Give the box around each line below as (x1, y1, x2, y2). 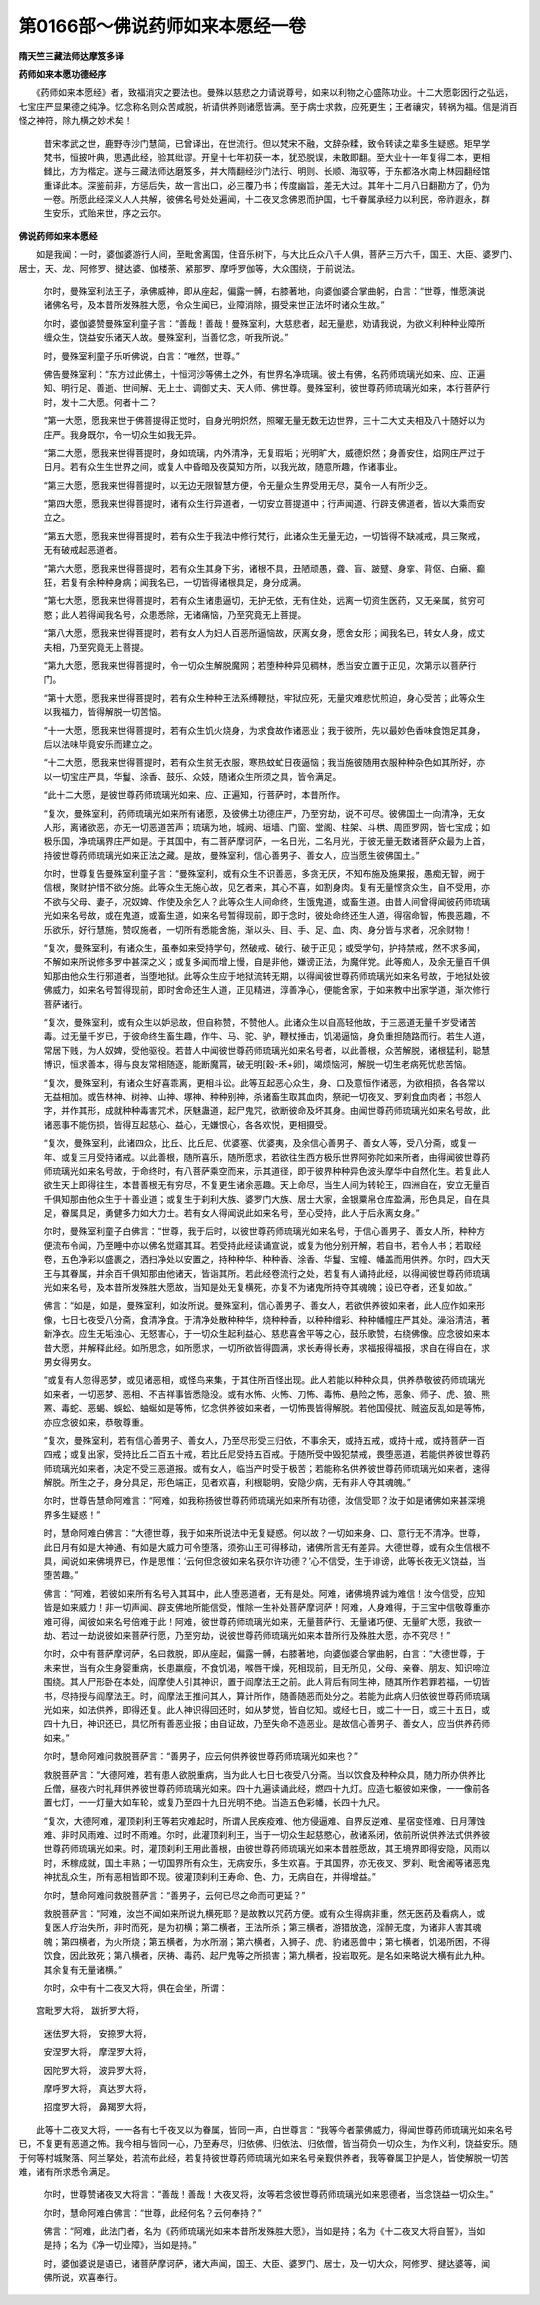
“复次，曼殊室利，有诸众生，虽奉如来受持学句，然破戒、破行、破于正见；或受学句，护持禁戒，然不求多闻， (43, 942, 486, 954)
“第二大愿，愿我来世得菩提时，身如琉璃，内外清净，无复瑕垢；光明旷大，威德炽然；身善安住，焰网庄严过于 (43, 446, 486, 459)
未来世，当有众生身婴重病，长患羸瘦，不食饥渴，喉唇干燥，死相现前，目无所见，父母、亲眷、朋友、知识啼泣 (43, 1661, 490, 1674)
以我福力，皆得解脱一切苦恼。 (43, 706, 167, 718)
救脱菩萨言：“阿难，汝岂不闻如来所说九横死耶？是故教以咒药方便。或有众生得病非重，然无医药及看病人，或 (43, 1908, 486, 1920)
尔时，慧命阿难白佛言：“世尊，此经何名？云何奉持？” (43, 2206, 262, 2219)
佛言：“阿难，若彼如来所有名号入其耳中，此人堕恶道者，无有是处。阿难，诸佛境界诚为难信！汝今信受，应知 (43, 1587, 486, 1599)
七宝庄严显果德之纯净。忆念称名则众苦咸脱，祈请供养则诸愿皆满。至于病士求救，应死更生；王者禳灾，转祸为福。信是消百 (18, 100, 518, 112)
